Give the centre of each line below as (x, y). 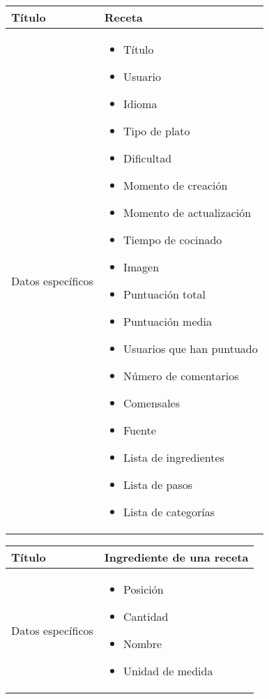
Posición (143, 589)
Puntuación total (164, 294)
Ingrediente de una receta (176, 557)
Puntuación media (167, 321)
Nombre (143, 644)
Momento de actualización (187, 212)
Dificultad (147, 158)
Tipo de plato (156, 131)
